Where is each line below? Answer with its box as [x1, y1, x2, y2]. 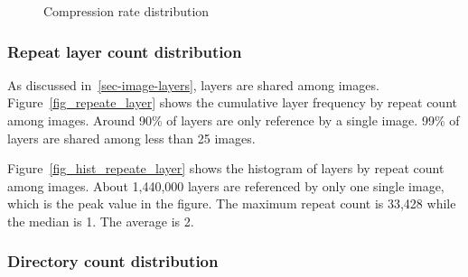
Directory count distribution [7, 250, 219, 272]
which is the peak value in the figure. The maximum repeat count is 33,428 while [7, 194, 456, 213]
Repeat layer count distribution [7, 40, 242, 62]
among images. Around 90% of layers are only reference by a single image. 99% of [7, 111, 460, 129]
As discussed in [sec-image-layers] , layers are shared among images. [7, 75, 379, 94]
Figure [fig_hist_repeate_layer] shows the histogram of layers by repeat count [7, 159, 445, 178]
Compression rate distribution [43, 2, 210, 20]
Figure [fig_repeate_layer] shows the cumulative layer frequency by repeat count [7, 93, 457, 112]
